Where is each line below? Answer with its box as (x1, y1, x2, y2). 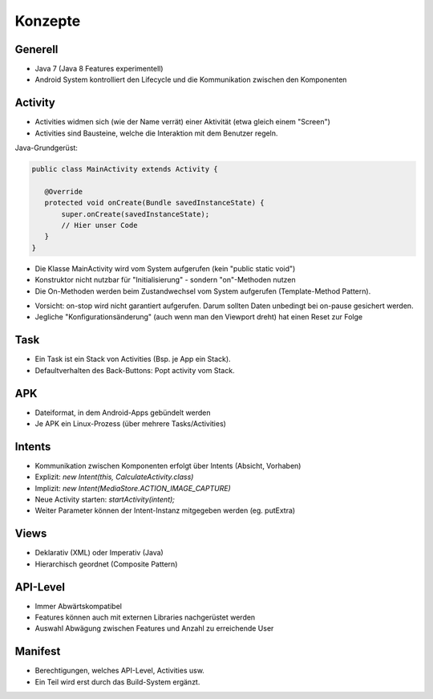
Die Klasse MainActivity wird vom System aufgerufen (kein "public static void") (34, 263, 296, 273)
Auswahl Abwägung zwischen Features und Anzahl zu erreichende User (34, 624, 274, 633)
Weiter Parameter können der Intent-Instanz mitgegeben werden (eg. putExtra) (34, 506, 296, 515)
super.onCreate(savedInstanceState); (61, 209, 210, 218)
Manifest (14, 644, 61, 658)
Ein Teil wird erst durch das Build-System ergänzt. (34, 677, 200, 686)
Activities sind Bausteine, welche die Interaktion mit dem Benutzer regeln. (34, 128, 278, 138)
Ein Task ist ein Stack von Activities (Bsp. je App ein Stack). (34, 354, 232, 364)
